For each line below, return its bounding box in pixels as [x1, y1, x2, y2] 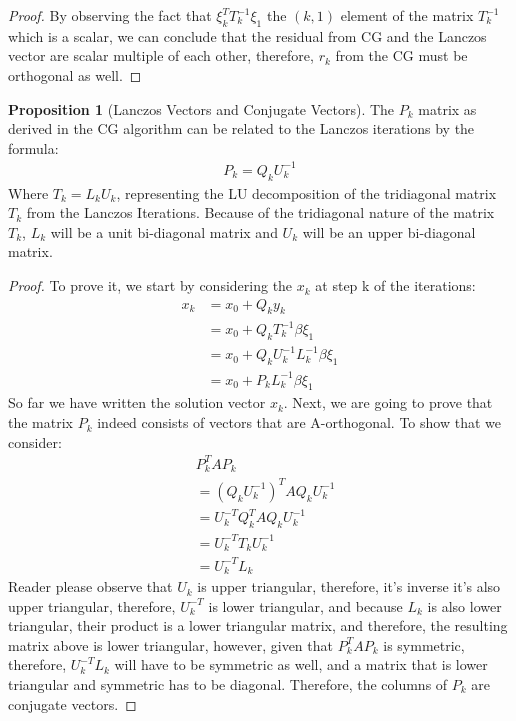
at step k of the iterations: [315, 275, 476, 296]
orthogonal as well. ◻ [8, 64, 142, 85]
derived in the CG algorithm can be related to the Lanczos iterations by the [8, 118, 475, 139]
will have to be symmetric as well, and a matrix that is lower [114, 654, 488, 675]
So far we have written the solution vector [8, 392, 266, 413]
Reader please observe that [8, 576, 173, 597]
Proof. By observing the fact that [8, 5, 212, 25]
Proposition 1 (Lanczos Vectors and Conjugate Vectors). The [8, 98, 395, 119]
